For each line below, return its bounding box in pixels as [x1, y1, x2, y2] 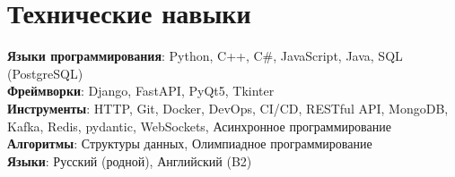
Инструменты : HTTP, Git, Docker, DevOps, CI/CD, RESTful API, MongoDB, [7, 98, 449, 117]
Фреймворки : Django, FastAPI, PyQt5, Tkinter [7, 81, 275, 100]
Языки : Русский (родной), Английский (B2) [7, 151, 252, 170]
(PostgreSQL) [7, 63, 83, 82]
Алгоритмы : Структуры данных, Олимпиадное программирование [7, 134, 372, 153]
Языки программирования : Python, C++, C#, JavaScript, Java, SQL [7, 46, 403, 65]
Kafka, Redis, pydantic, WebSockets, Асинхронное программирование [7, 116, 391, 135]
